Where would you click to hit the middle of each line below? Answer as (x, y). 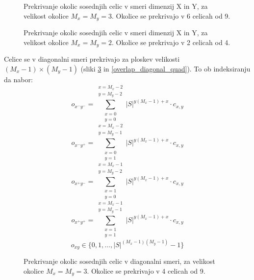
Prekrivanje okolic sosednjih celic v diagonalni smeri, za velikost (119, 261)
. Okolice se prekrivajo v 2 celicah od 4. (171, 42)
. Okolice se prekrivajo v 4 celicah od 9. (146, 271)
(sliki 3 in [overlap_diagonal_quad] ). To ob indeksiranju (165, 68)
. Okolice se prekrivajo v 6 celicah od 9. (171, 15)
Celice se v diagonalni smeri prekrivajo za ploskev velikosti (92, 59)
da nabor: (18, 79)
